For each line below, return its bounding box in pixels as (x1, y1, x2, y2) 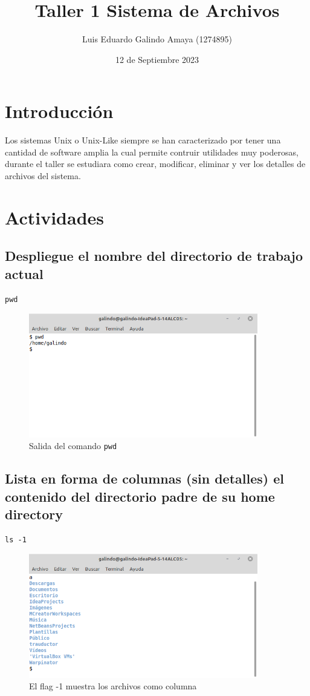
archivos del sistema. (5, 169, 81, 182)
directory (5, 504, 63, 523)
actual (5, 264, 44, 283)
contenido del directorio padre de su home (5, 487, 275, 505)
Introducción (5, 99, 114, 123)
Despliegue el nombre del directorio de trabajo (5, 246, 303, 265)
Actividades (5, 205, 105, 229)
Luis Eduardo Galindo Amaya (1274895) (82, 33, 232, 45)
